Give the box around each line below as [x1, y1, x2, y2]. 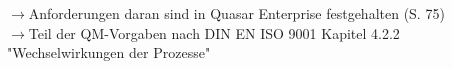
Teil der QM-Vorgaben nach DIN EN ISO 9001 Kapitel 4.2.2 [28, 22, 400, 43]
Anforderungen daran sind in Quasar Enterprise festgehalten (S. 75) [28, 3, 445, 23]
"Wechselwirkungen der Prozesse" [7, 42, 211, 63]
